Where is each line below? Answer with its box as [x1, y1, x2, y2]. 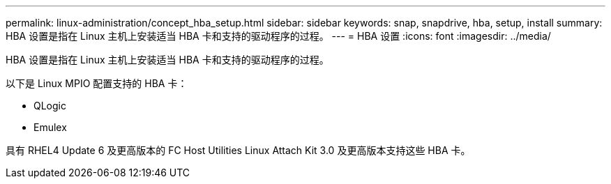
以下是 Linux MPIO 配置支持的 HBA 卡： [6, 77, 188, 89]
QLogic [33, 100, 66, 112]
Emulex [33, 121, 67, 133]
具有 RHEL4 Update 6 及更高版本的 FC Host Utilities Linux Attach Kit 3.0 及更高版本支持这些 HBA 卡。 [6, 144, 471, 156]
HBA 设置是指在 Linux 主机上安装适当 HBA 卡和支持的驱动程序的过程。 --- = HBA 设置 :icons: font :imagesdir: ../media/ [6, 30, 551, 42]
